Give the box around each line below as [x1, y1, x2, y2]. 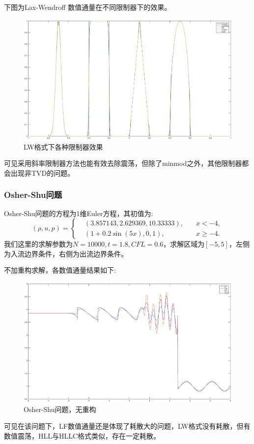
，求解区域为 [163, 239, 205, 249]
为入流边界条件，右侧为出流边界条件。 [4, 248, 128, 258]
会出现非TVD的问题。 [4, 167, 75, 178]
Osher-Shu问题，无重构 [24, 404, 96, 414]
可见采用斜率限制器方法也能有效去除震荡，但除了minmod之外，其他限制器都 [4, 158, 249, 168]
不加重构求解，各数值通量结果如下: [4, 265, 116, 275]
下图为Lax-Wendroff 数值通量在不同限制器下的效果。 [4, 2, 171, 12]
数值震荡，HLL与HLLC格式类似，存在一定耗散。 [4, 430, 161, 441]
